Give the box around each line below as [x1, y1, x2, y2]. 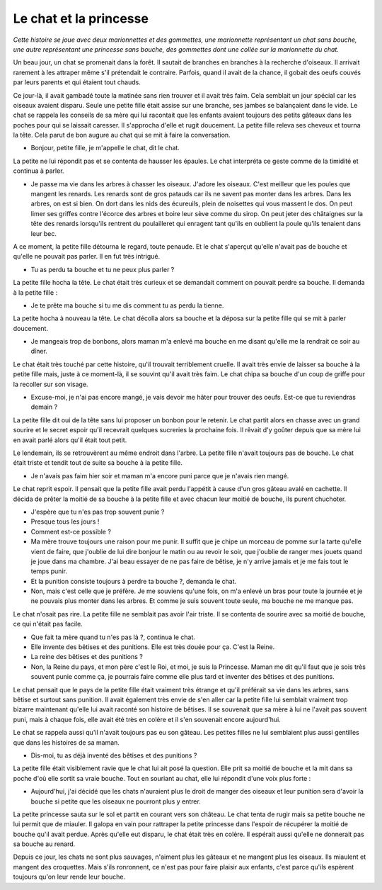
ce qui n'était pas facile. [13, 620, 83, 629]
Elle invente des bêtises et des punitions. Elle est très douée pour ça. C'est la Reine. [30, 643, 275, 651]
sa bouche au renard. [13, 840, 76, 848]
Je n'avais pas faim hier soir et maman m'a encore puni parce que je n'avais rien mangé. [30, 471, 289, 480]
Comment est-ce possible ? [30, 527, 111, 536]
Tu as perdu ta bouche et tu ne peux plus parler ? [30, 265, 175, 274]
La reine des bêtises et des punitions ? [30, 653, 143, 661]
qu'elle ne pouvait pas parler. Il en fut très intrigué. [13, 252, 161, 261]
